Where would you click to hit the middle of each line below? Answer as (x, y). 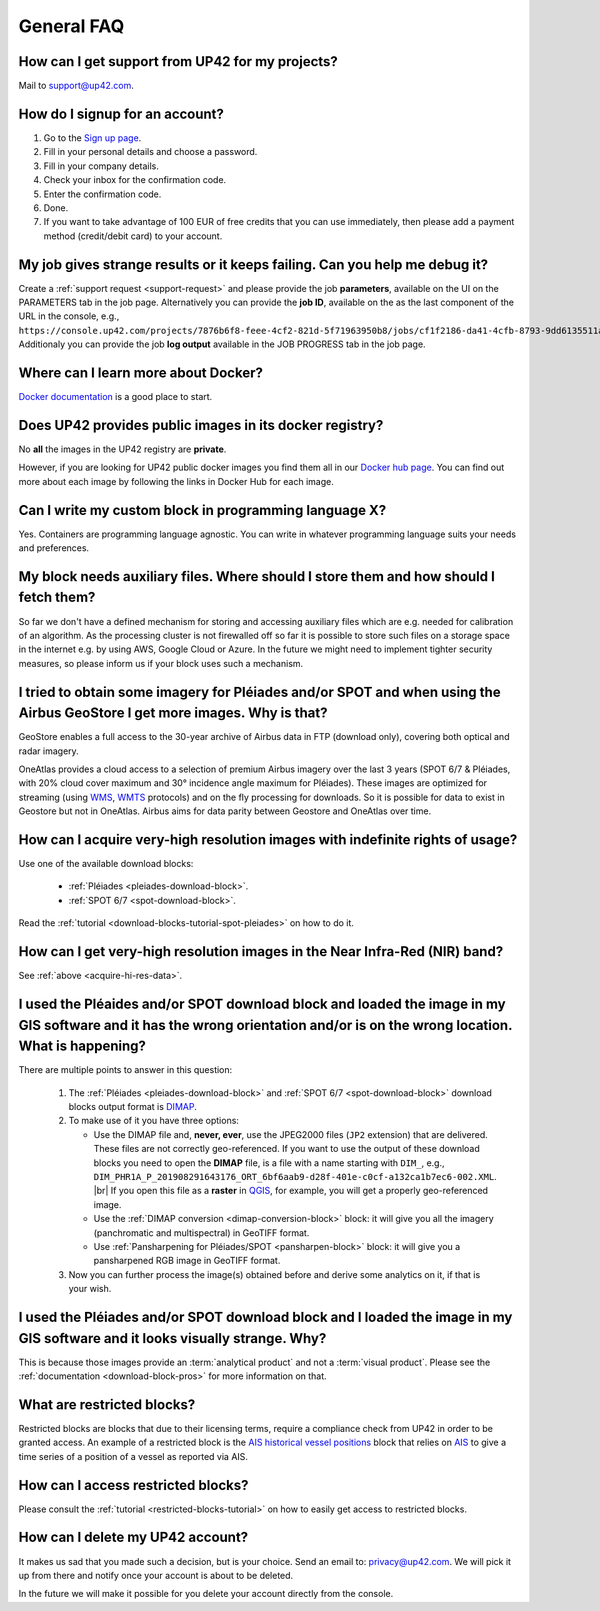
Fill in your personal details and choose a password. (150, 152)
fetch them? (57, 597)
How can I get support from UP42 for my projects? (178, 61)
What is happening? (82, 1046)
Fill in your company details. (101, 166)
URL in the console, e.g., (69, 316)
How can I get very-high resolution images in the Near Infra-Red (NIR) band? (261, 951)
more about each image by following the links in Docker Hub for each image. (176, 481)
